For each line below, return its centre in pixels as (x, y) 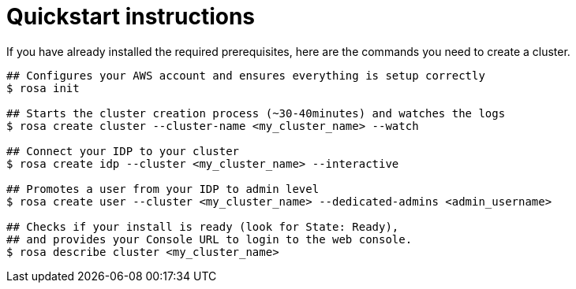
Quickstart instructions (131, 17)
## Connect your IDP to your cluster (123, 151)
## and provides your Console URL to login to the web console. (209, 239)
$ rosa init (43, 88)
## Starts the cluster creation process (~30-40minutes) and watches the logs (256, 113)
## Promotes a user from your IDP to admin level (163, 189)
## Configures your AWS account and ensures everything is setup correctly (246, 75)
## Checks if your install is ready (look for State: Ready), (203, 226)
